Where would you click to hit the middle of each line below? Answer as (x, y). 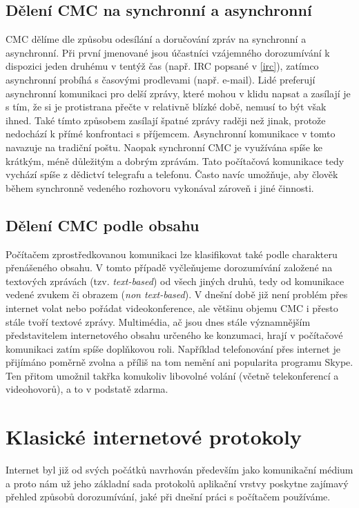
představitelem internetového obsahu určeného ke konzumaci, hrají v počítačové (174, 335)
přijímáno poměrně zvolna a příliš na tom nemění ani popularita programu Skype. (179, 362)
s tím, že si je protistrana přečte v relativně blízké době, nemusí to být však (166, 107)
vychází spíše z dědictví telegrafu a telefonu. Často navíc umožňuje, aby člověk (172, 174)
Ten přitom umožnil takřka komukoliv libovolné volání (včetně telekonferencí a (172, 375)
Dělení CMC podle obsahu (103, 225)
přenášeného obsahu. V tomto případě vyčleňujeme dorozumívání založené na (169, 267)
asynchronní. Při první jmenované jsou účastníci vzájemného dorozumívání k (168, 52)
